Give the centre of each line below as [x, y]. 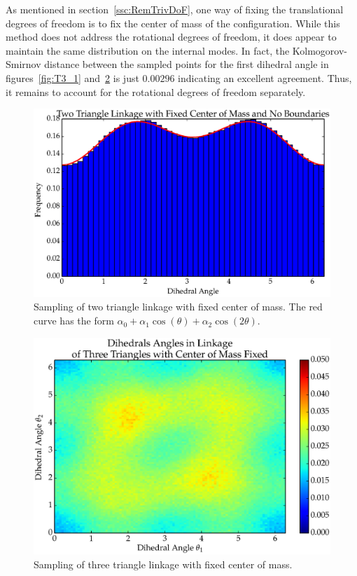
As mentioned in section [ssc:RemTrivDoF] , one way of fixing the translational [175, 9]
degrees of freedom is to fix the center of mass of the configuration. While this [173, 23]
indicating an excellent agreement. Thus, [265, 77]
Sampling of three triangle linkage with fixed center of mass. [163, 564]
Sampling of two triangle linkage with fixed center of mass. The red [178, 307]
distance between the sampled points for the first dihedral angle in [187, 64]
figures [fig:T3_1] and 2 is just [72, 77]
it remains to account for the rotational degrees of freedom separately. [156, 91]
